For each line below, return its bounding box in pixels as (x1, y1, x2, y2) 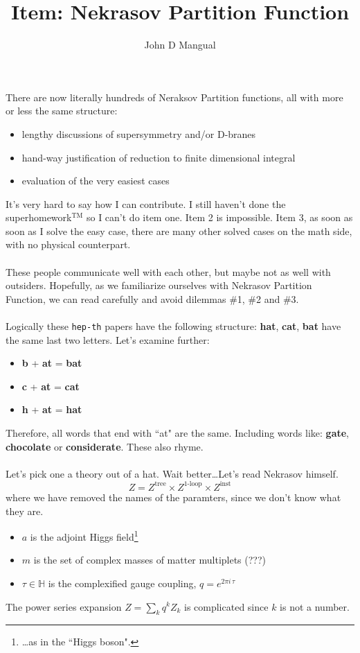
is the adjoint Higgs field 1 (30, 528, 138, 543)
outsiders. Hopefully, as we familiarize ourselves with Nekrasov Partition (6, 278, 312, 293)
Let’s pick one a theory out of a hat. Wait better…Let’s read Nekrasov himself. (6, 466, 339, 480)
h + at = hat (21, 402, 82, 417)
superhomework (6, 210, 72, 225)
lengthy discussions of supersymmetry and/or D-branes (21, 126, 256, 141)
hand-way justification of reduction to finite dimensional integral (21, 150, 296, 164)
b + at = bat (21, 356, 82, 370)
